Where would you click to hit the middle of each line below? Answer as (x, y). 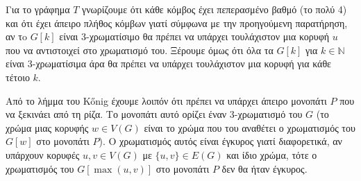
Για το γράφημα (38, 9)
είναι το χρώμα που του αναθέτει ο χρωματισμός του (250, 127)
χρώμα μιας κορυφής (47, 127)
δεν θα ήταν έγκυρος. (265, 168)
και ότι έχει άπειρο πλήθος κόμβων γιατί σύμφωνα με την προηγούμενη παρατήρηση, (177, 23)
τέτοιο (18, 77)
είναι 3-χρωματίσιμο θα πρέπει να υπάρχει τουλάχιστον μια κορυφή (194, 36)
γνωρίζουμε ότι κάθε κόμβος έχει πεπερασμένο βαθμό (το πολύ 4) (215, 9)
